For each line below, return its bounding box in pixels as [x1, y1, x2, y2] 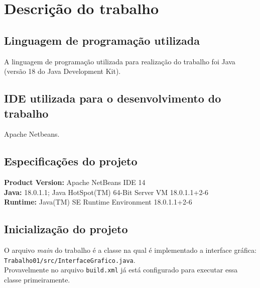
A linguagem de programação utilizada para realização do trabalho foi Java [4, 56, 235, 66]
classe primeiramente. [4, 274, 70, 285]
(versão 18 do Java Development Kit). [4, 66, 121, 76]
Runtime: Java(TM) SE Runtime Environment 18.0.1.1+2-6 [4, 197, 192, 207]
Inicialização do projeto [4, 221, 128, 237]
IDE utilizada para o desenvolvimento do [4, 90, 221, 106]
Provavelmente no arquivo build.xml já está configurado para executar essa [4, 264, 238, 275]
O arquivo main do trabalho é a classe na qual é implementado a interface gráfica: [4, 245, 256, 255]
